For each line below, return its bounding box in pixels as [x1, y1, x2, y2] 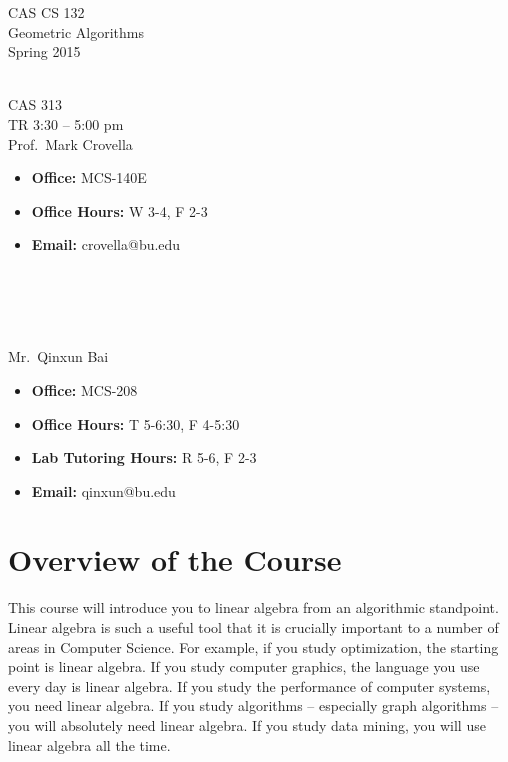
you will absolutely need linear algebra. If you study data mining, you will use [8, 714, 486, 735]
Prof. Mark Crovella [8, 133, 133, 154]
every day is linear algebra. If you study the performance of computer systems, [8, 675, 491, 696]
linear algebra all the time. [8, 734, 171, 755]
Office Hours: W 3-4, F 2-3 [31, 200, 208, 221]
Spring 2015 [8, 41, 81, 62]
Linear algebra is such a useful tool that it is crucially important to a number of [8, 617, 499, 637]
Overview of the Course [8, 539, 342, 580]
